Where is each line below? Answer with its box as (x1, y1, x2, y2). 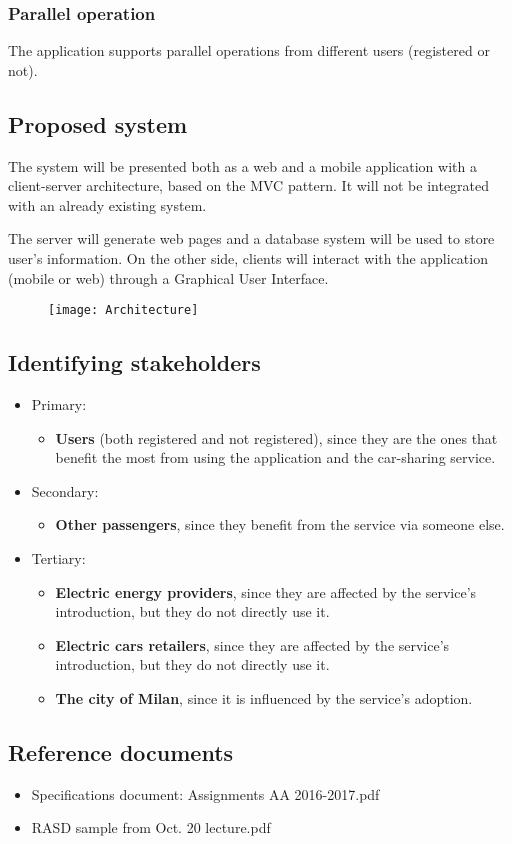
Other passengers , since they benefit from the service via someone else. (55, 514, 505, 535)
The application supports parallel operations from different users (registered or (8, 40, 490, 61)
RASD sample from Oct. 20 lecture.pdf (31, 817, 271, 838)
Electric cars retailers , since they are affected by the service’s (55, 634, 450, 655)
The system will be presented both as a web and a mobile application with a (8, 155, 477, 176)
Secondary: (31, 480, 99, 501)
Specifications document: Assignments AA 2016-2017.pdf (31, 783, 380, 804)
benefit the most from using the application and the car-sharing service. (55, 447, 496, 468)
